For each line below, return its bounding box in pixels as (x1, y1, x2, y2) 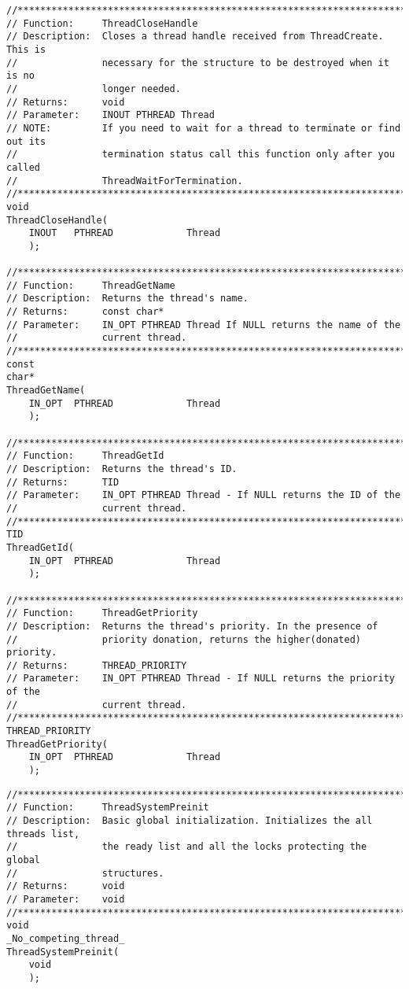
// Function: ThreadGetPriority (6, 607, 198, 619)
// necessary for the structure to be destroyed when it (6, 57, 389, 68)
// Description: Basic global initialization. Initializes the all (6, 815, 373, 827)
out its (6, 135, 46, 147)
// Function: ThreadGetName (6, 279, 175, 291)
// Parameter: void (6, 893, 125, 905)
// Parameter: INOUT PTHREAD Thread (6, 109, 215, 121)
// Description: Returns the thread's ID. (6, 463, 238, 474)
